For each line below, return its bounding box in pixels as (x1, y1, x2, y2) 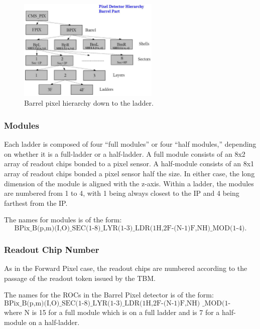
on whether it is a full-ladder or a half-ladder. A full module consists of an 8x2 (4, 148, 245, 159)
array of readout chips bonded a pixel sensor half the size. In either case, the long (4, 168, 255, 179)
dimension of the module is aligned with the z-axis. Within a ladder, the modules (4, 178, 254, 188)
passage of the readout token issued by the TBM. (4, 272, 156, 283)
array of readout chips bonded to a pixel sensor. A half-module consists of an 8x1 (4, 158, 254, 169)
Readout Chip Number (4, 243, 99, 255)
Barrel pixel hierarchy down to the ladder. (24, 98, 154, 108)
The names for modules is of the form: (4, 214, 122, 225)
